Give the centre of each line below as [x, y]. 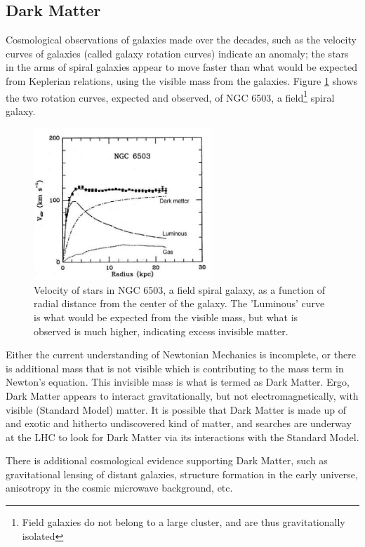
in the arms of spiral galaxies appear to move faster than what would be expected [181, 67]
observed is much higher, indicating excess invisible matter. [161, 331]
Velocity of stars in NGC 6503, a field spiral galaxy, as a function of [180, 289]
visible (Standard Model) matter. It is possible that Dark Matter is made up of [176, 409]
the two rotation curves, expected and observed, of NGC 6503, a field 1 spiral [170, 96]
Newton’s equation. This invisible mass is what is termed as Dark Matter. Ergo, [178, 382]
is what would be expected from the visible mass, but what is [166, 317]
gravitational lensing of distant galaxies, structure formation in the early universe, [182, 474]
